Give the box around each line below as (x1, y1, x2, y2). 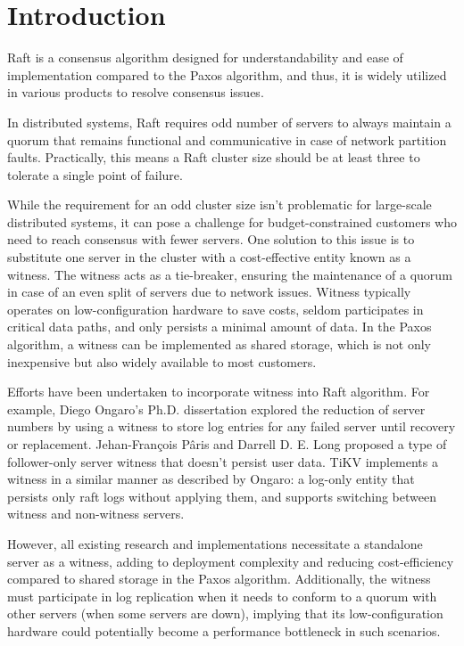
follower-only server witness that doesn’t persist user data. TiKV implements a (7, 452, 438, 470)
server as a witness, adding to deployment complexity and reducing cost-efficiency (7, 552, 454, 570)
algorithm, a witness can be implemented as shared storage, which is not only (7, 335, 431, 354)
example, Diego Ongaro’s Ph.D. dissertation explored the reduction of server (7, 399, 426, 418)
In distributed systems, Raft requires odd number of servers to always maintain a (7, 112, 452, 131)
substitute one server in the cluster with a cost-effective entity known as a (7, 248, 411, 266)
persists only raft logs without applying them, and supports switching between (7, 487, 436, 505)
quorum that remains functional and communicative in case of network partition (7, 130, 447, 149)
